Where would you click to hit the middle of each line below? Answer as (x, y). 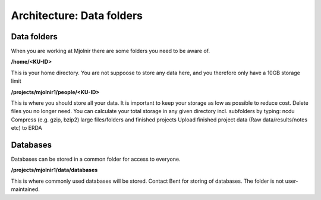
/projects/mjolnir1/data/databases (54, 170)
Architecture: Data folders (77, 15)
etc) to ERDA (26, 128)
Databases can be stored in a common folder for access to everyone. (96, 159)
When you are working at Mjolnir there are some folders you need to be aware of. (111, 51)
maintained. (25, 189)
